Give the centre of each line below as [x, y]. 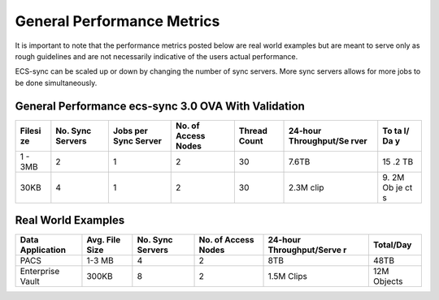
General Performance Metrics [117, 21]
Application [43, 250]
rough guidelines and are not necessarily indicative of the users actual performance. [156, 56]
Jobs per [130, 131]
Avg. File [104, 240]
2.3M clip [306, 187]
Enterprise [40, 272]
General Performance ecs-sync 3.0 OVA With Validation [160, 106]
